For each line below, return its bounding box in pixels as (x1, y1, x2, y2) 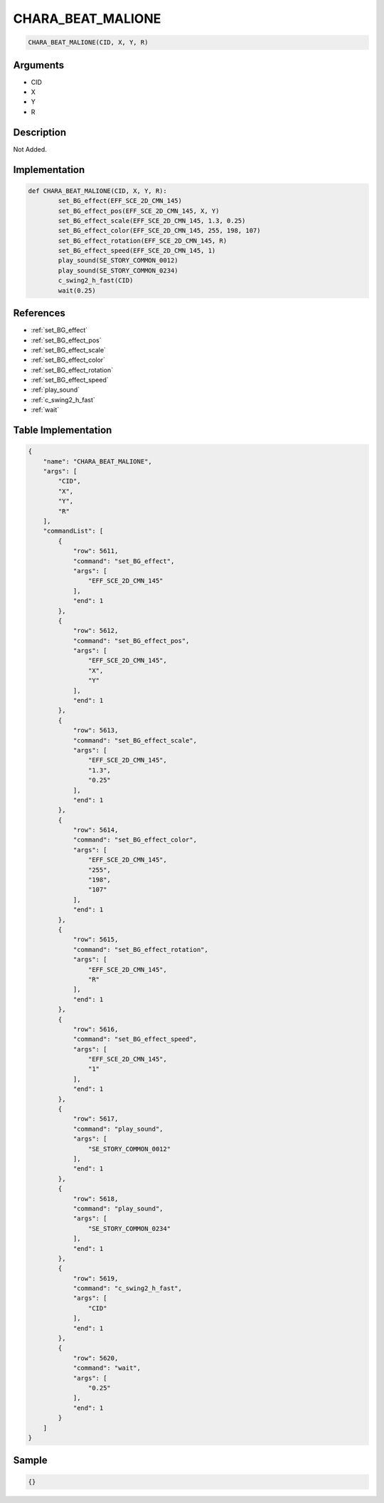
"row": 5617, (73, 1115, 119, 1123)
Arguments (13, 59, 65, 71)
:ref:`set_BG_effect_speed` (31, 376, 110, 384)
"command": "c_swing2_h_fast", (73, 1284, 183, 1292)
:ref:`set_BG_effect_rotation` (31, 365, 114, 374)
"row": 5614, (73, 826, 119, 834)
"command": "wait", (73, 1364, 142, 1372)
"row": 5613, (73, 726, 119, 735)
